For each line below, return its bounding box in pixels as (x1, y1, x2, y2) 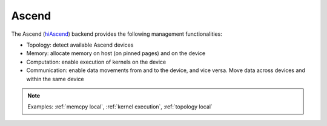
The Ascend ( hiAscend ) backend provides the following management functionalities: (11, 30, 222, 38)
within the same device (26, 75, 84, 82)
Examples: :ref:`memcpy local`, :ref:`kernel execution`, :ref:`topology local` (27, 103, 213, 110)
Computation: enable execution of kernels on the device (26, 58, 167, 65)
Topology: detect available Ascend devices (26, 41, 134, 48)
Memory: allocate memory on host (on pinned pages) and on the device (26, 50, 206, 57)
